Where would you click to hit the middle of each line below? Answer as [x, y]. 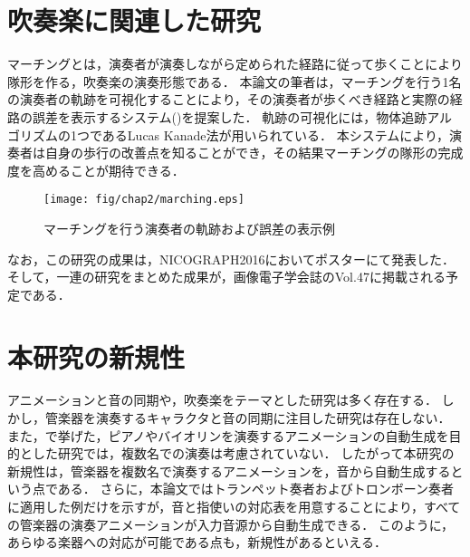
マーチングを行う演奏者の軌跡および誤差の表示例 [189, 228]
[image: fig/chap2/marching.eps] [144, 200]
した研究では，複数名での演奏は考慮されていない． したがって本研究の [243, 453]
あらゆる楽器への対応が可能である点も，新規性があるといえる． [197, 542]
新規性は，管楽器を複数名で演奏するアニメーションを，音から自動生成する [229, 471]
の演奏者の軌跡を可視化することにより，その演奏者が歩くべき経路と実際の [229, 99]
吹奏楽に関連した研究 [134, 20]
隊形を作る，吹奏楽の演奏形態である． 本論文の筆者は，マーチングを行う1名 [235, 81]
